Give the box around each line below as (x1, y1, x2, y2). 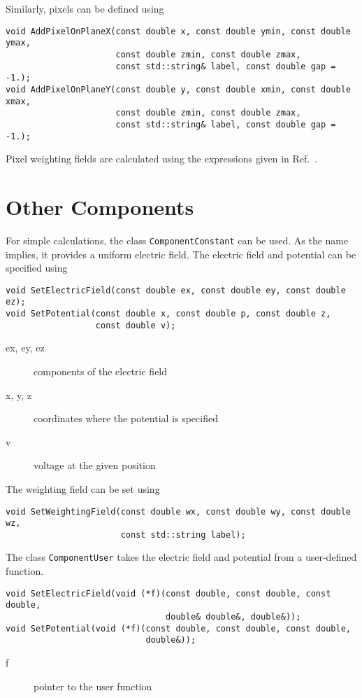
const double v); (95, 320, 176, 330)
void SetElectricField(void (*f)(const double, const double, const (6, 588, 331, 599)
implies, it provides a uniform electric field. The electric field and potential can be (6, 246, 356, 261)
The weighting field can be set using (6, 481, 160, 496)
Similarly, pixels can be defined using (6, 1, 164, 15)
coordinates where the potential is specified (34, 411, 218, 426)
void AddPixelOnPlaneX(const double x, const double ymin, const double (6, 26, 351, 36)
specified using (6, 260, 68, 275)
